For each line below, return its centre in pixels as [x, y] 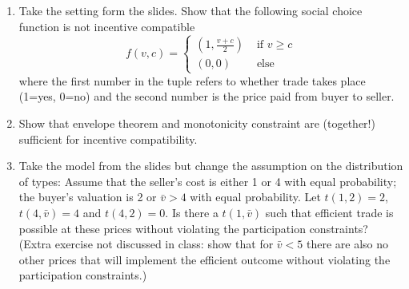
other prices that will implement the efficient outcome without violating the [204, 259]
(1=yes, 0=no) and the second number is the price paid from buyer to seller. [207, 96]
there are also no [347, 244]
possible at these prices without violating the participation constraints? [193, 228]
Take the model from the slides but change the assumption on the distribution [211, 166]
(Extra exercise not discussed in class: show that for [146, 244]
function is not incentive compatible [107, 26]
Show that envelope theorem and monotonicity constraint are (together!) [197, 123]
